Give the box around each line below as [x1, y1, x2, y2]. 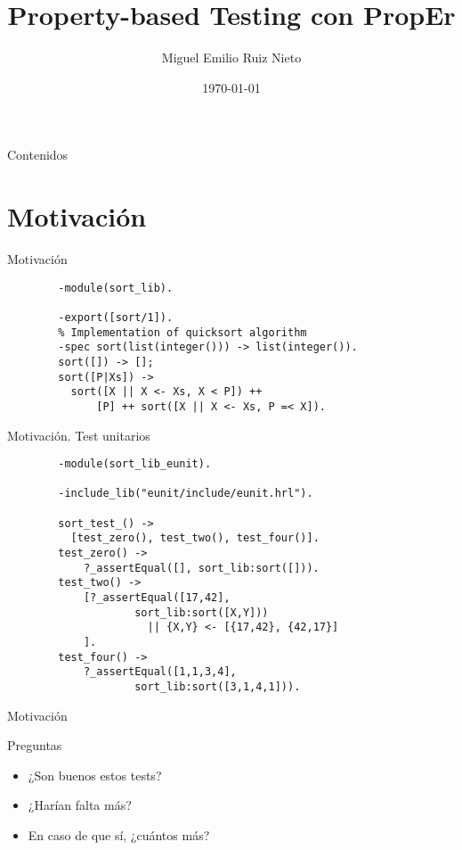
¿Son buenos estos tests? [28, 765, 162, 784]
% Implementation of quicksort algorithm [58, 326, 307, 339]
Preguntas [7, 736, 62, 755]
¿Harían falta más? [28, 796, 132, 814]
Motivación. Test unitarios [7, 425, 150, 444]
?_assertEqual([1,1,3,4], [83, 665, 237, 679]
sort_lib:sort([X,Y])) [134, 606, 269, 619]
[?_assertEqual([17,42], [83, 591, 231, 605]
